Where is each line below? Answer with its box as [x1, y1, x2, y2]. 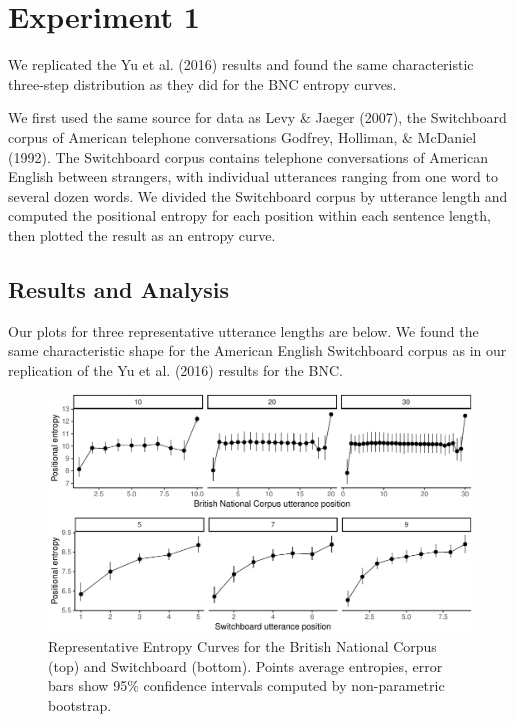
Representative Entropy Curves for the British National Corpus [48, 636, 437, 657]
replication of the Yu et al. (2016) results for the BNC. [8, 359, 343, 380]
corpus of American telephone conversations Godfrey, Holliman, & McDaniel [8, 126, 477, 147]
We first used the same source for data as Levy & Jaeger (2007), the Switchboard [8, 107, 507, 128]
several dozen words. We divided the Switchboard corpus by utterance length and [8, 185, 508, 206]
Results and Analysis [8, 273, 230, 304]
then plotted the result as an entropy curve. [8, 224, 276, 245]
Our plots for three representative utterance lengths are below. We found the [8, 320, 479, 341]
